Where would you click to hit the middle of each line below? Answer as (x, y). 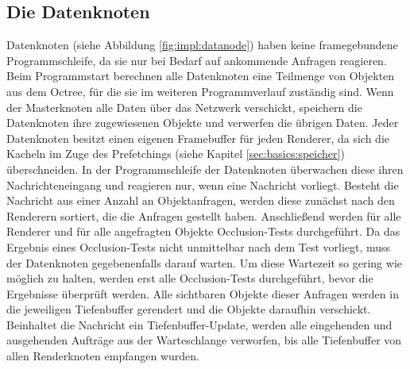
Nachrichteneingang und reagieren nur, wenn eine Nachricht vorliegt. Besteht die (203, 184)
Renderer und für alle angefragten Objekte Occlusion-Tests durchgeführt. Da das (203, 231)
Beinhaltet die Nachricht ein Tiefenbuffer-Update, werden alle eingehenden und (199, 324)
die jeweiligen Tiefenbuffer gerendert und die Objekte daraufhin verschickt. (189, 309)
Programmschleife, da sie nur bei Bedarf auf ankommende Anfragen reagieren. (197, 60)
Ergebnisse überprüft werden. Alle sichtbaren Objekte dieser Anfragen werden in (203, 293)
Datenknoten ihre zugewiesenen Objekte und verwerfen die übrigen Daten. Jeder (203, 123)
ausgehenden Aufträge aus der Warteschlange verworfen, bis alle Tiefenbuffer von (204, 340)
